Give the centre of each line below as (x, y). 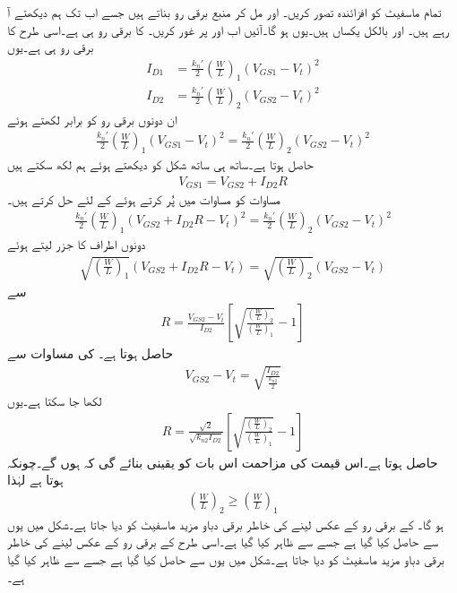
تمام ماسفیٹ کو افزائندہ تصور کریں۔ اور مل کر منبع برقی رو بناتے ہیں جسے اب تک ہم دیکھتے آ (224, 12)
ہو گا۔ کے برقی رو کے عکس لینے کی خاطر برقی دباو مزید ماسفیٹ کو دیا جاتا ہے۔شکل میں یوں (225, 524)
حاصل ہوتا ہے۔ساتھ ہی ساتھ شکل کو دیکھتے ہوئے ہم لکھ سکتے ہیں (160, 164)
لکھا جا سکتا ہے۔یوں (55, 401)
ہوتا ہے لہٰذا (35, 480)
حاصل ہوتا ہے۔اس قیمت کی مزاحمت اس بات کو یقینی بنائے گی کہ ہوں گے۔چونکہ (223, 462)
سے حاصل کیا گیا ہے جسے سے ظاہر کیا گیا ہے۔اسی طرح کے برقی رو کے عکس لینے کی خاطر (223, 541)
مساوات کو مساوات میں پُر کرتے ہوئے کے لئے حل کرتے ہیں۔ (144, 199)
